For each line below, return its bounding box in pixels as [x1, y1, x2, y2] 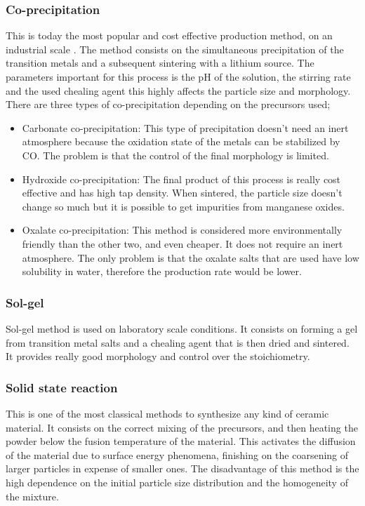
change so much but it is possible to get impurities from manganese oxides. [22, 199, 345, 213]
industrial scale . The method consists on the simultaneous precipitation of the [6, 41, 344, 56]
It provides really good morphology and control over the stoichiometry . [6, 349, 310, 364]
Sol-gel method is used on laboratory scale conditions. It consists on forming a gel [6, 321, 358, 335]
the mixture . [6, 488, 59, 503]
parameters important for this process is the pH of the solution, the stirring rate [6, 69, 351, 84]
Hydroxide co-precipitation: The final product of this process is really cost [22, 171, 341, 186]
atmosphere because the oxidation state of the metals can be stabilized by [22, 134, 340, 149]
